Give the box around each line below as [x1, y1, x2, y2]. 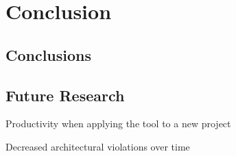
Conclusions [5, 44, 92, 65]
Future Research [5, 84, 125, 105]
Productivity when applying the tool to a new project [5, 116, 231, 131]
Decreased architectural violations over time [5, 139, 190, 153]
